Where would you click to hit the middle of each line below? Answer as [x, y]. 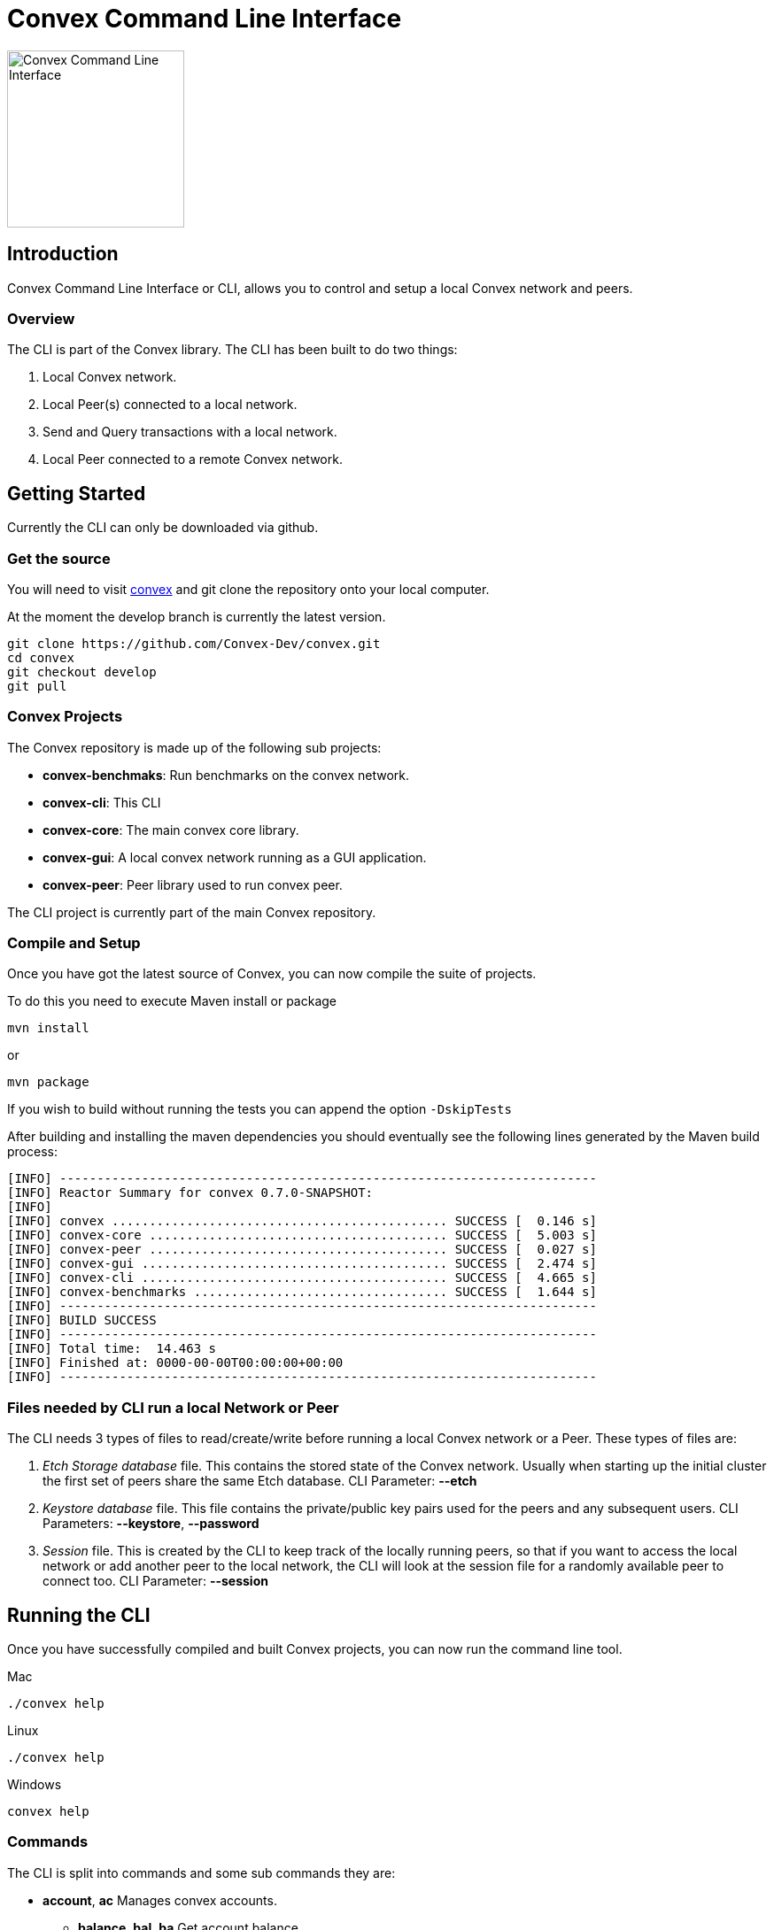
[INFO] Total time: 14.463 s [112, 1349]
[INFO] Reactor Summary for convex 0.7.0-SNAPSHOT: [190, 1193]
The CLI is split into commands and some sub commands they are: [201, 1872]
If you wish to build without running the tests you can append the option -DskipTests [259, 1109]
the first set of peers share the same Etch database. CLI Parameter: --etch [260, 1481]
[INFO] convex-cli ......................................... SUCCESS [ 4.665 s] [302, 1278]
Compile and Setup [74, 943]
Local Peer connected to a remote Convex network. [193, 459]
